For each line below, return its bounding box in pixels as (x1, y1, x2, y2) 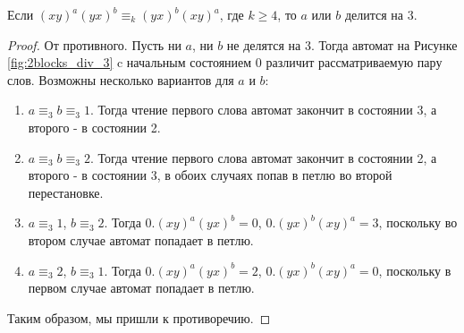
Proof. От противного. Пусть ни (7, 35, 181, 54)
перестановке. (28, 183, 104, 201)
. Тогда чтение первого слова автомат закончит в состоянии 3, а (89, 100, 437, 119)
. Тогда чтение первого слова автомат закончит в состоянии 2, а (89, 148, 437, 166)
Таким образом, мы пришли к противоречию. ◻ (7, 308, 271, 327)
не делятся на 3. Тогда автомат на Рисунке (226, 35, 458, 54)
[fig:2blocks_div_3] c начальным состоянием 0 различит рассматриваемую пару (7, 53, 443, 72)
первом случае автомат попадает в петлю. (28, 278, 255, 297)
